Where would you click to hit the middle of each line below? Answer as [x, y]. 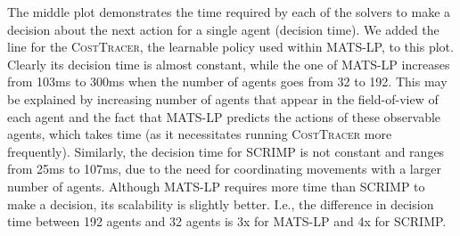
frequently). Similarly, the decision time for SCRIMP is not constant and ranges [226, 151]
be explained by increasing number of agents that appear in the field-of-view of [223, 98]
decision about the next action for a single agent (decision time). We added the [223, 29]
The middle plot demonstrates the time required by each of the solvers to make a [229, 12]
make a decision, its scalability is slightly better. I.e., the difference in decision [221, 203]
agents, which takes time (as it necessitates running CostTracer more [200, 134]
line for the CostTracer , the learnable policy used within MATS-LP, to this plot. [230, 47]
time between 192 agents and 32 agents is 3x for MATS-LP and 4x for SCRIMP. [227, 221]
